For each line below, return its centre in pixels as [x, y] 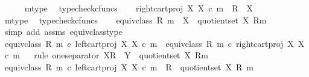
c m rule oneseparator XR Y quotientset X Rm [107, 55]
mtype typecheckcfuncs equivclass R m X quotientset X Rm [135, 20]
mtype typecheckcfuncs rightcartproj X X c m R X [139, 8]
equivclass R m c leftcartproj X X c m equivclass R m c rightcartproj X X [154, 43]
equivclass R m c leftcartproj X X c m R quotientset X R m [129, 66]
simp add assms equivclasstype [63, 32]
